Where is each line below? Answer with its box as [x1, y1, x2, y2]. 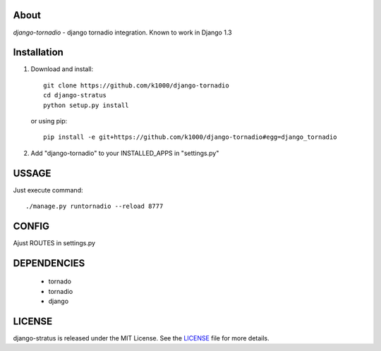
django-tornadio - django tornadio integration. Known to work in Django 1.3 [13, 28, 232, 37]
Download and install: [30, 65, 94, 73]
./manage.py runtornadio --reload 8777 [25, 202, 164, 211]
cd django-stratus [43, 92, 107, 99]
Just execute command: [13, 185, 83, 194]
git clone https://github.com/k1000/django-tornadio [43, 81, 229, 90]
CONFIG [13, 220, 49, 232]
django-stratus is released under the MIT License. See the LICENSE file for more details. [13, 334, 270, 343]
